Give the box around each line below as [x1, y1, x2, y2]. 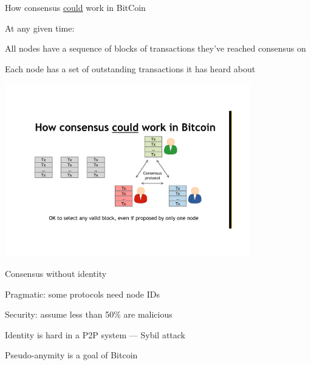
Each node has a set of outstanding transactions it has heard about [5, 62, 256, 75]
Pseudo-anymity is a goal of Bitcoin [5, 349, 138, 361]
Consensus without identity [5, 267, 107, 279]
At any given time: [5, 21, 75, 34]
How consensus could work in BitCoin [5, 1, 146, 13]
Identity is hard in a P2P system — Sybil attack [5, 328, 185, 341]
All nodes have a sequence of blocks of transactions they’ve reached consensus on [5, 42, 306, 55]
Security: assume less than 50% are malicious [5, 308, 173, 321]
